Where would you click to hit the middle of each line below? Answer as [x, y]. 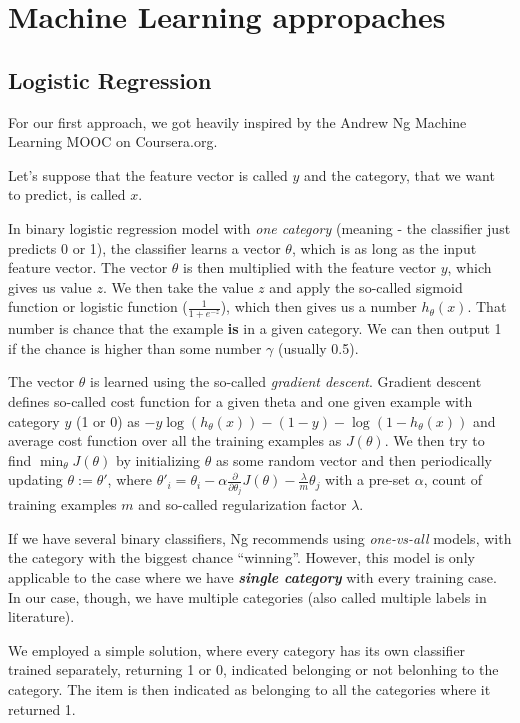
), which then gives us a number [318, 306]
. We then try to [434, 440]
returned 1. [42, 708]
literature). [41, 616]
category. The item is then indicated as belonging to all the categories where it [249, 689]
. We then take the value [178, 286]
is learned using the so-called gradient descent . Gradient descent [286, 381]
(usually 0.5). [318, 347]
